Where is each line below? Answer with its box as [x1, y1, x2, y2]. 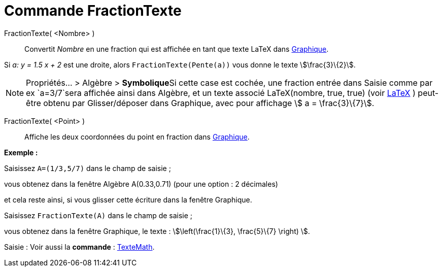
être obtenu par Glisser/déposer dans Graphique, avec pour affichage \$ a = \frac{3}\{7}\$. [26, 97, 375, 108]
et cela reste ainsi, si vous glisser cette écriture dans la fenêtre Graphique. [4, 195, 252, 204]
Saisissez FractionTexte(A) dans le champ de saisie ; [4, 211, 193, 220]
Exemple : [4, 148, 38, 157]
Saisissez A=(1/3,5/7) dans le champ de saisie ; [4, 163, 171, 173]
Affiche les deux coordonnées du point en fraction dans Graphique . [24, 132, 250, 141]
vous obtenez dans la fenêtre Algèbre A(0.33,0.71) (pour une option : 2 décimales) [4, 179, 278, 188]
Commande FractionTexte [4, 2, 182, 19]
